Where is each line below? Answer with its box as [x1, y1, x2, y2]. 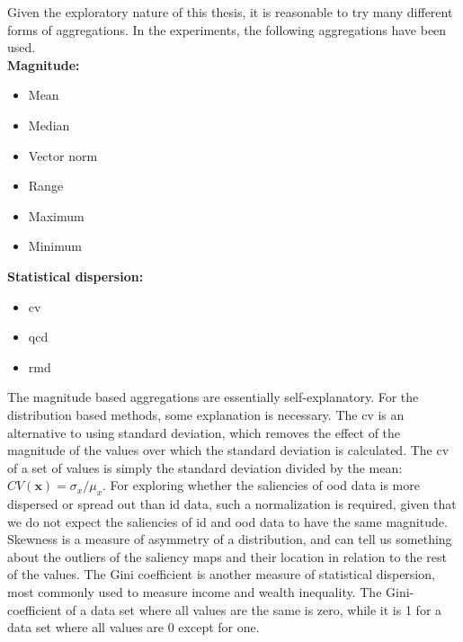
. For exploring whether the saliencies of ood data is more [102, 476, 420, 495]
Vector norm [28, 146, 98, 165]
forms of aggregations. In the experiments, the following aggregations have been [7, 20, 447, 39]
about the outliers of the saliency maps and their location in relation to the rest [7, 547, 447, 566]
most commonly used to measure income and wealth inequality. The [7, 583, 382, 602]
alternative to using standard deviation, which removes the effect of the [7, 423, 401, 441]
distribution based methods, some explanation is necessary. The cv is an [7, 405, 405, 424]
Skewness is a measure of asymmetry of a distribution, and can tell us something [7, 530, 452, 548]
